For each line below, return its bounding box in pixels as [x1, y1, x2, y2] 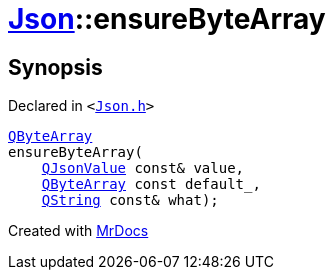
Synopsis [8, 54, 103, 80]
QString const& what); [41, 192, 219, 209]
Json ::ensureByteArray [8, 2, 326, 36]
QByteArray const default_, [41, 176, 261, 193]
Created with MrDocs [8, 222, 149, 240]
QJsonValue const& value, [41, 160, 245, 177]
